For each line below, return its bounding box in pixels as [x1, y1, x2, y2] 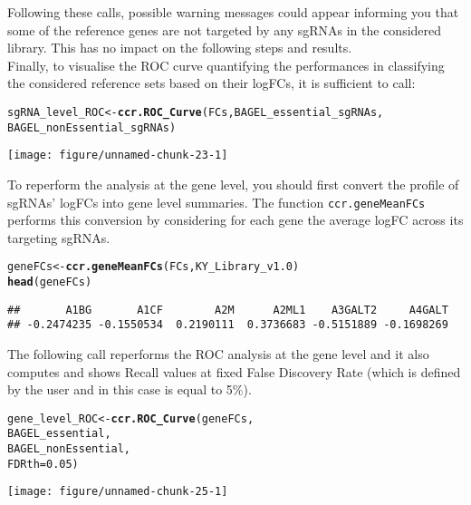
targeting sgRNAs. [7, 228, 111, 247]
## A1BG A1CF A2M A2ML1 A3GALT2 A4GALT [7, 303, 448, 316]
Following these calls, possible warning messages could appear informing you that [7, 3, 459, 21]
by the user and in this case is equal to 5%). [7, 380, 252, 399]
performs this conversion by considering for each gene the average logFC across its [7, 210, 464, 229]
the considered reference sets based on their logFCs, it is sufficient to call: [7, 73, 416, 92]
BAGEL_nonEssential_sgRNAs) [7, 121, 177, 134]
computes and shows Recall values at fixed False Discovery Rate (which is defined [7, 362, 461, 381]
